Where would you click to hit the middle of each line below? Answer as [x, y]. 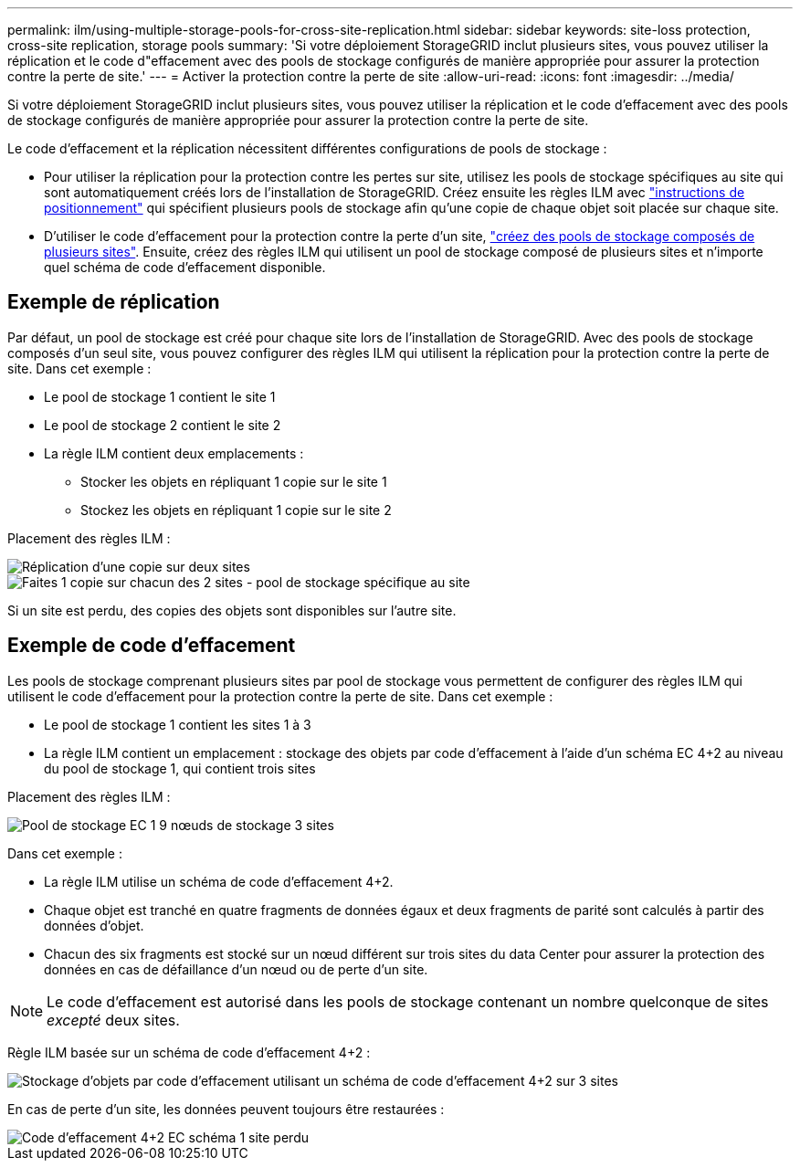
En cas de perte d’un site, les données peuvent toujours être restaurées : [226, 1109]
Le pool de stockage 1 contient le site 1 [160, 396]
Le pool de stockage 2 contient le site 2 [163, 425]
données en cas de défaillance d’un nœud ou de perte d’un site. [236, 969]
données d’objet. [94, 925]
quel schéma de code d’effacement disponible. [185, 267]
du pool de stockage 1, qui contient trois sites [180, 768]
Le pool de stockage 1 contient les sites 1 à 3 [178, 724]
